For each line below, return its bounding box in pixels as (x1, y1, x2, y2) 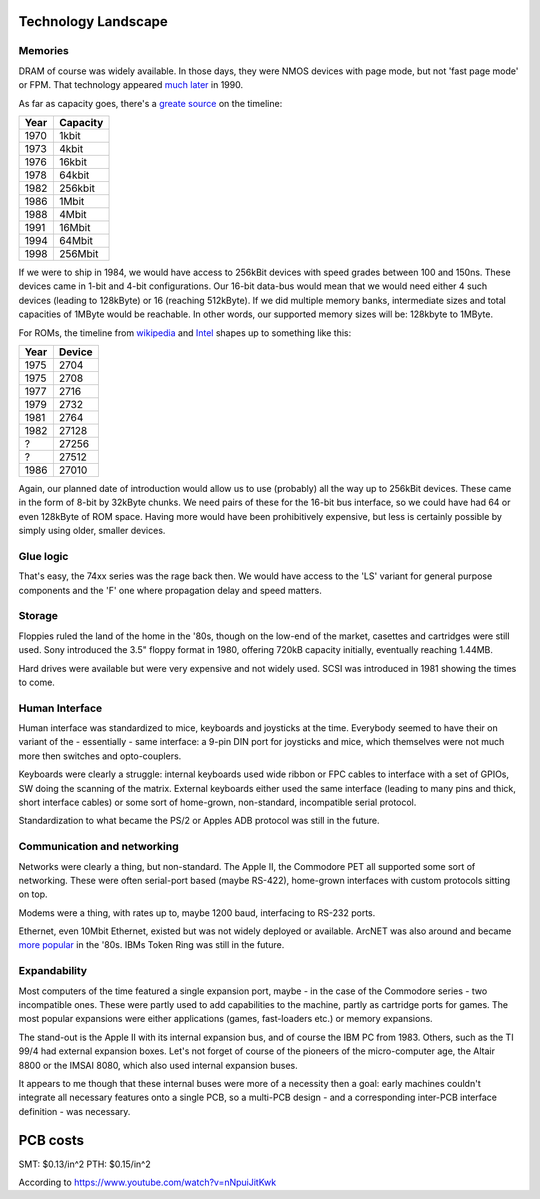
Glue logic (18, 549, 69, 563)
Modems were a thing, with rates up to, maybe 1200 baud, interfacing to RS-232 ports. (18, 906, 376, 919)
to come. (18, 676, 55, 688)
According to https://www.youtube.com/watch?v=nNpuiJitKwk (18, 1176, 277, 1189)
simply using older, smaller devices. (18, 525, 166, 537)
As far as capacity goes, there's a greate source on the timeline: (18, 97, 283, 109)
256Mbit (58, 246, 99, 260)
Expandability (18, 964, 88, 978)
